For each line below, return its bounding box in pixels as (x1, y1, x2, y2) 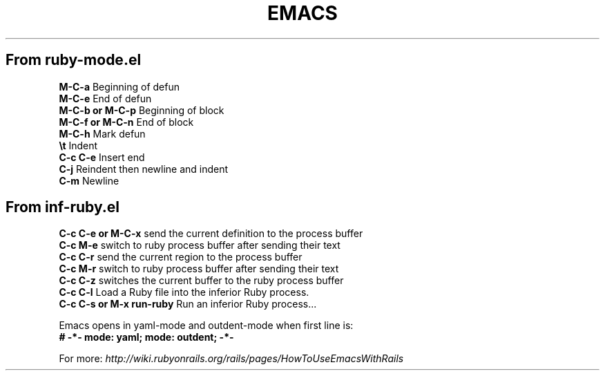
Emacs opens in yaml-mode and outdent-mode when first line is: (59, 319, 354, 332)
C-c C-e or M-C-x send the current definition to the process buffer (59, 227, 363, 240)
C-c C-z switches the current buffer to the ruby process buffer (59, 274, 344, 287)
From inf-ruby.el (6, 198, 120, 216)
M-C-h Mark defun (59, 127, 146, 140)
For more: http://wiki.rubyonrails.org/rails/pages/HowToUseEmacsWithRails (59, 352, 404, 365)
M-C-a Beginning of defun (59, 80, 180, 93)
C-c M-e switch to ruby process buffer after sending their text (59, 239, 340, 252)
